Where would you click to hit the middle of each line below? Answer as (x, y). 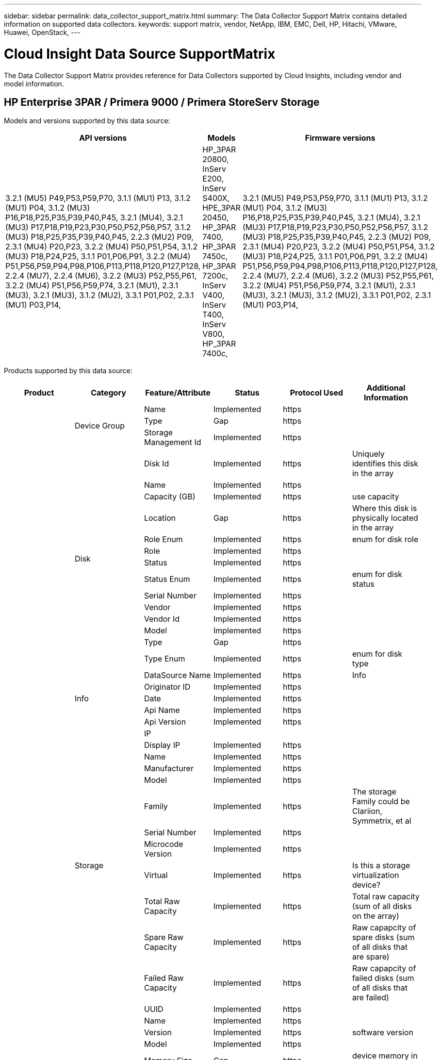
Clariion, (367, 811)
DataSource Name (177, 675)
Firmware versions (340, 138)
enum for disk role (385, 539)
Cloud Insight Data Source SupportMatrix (140, 54)
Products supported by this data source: (68, 371)
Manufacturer (169, 769)
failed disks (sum (383, 978)
